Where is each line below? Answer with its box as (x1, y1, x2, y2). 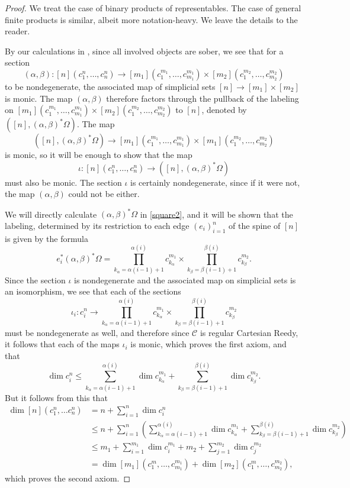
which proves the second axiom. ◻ (5, 472, 131, 484)
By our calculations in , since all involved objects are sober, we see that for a (5, 44, 284, 57)
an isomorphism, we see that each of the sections (5, 285, 181, 298)
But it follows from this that (5, 391, 108, 403)
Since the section (5, 273, 66, 286)
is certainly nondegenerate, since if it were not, (130, 176, 300, 188)
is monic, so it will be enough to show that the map (5, 148, 192, 161)
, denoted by (201, 104, 247, 116)
